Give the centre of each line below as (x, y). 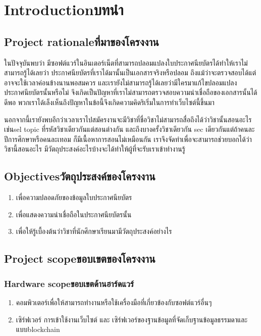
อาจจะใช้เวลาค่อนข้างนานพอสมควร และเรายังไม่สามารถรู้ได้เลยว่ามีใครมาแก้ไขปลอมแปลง (121, 82)
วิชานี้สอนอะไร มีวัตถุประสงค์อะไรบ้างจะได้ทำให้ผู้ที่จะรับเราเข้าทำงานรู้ (95, 149)
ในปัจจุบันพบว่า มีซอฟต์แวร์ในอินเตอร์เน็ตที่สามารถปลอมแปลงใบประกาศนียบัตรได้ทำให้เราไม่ (126, 62)
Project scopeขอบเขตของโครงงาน (80, 258)
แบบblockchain (38, 329)
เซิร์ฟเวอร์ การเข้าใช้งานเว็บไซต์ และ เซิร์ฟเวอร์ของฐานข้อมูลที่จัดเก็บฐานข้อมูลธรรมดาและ (132, 319)
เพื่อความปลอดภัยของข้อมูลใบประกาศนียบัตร (74, 197)
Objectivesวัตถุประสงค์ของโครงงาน (80, 176)
